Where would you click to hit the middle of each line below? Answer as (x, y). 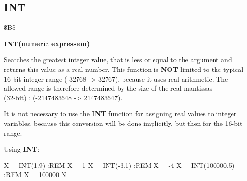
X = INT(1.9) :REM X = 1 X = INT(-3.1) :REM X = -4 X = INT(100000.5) (119, 165)
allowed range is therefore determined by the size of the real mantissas (108, 88)
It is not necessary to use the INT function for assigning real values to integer (120, 114)
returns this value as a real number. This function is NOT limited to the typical (124, 69)
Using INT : (22, 149)
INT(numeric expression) (47, 43)
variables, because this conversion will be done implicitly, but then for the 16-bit (123, 123)
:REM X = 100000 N (35, 174)
